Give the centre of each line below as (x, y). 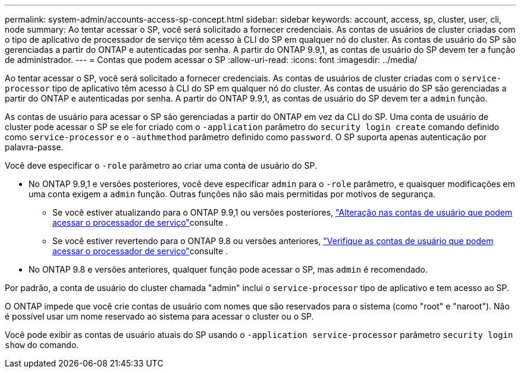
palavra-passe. (34, 147)
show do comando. (42, 345)
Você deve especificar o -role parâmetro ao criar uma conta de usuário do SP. (161, 165)
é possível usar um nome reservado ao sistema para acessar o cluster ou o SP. (159, 316)
